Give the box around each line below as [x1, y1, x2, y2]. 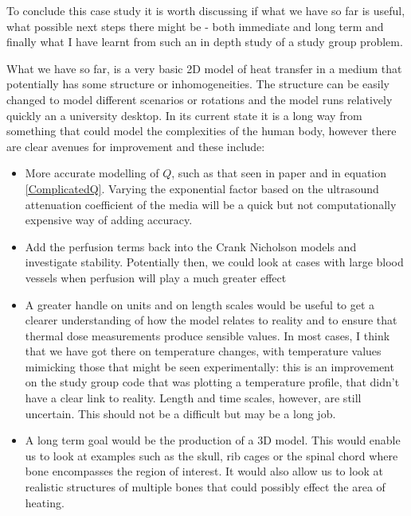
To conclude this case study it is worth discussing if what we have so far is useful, [6, 2, 405, 18]
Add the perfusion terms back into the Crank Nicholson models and [25, 238, 357, 254]
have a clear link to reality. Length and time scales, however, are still [25, 390, 362, 406]
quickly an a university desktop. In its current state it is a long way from [6, 107, 362, 123]
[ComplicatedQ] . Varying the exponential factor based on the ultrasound [25, 180, 379, 196]
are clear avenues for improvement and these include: [6, 138, 265, 154]
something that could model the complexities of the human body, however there [6, 122, 397, 139]
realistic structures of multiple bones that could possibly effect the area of [25, 479, 386, 495]
